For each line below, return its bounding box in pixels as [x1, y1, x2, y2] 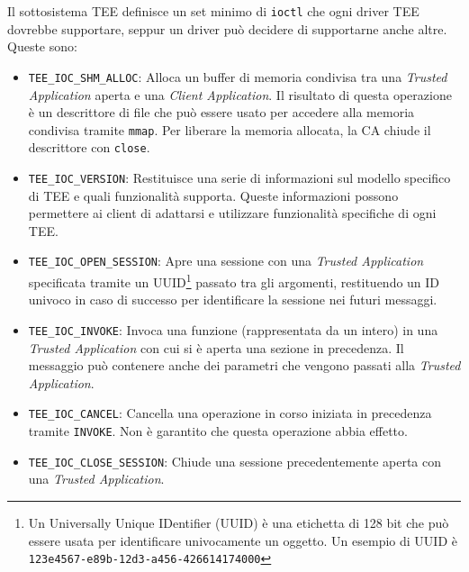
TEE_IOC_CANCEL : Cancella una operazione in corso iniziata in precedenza [28, 404, 432, 422]
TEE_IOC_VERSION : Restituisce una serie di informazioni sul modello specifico [28, 168, 451, 186]
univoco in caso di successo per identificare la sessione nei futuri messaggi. [28, 290, 437, 309]
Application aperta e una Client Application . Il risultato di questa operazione [28, 85, 452, 104]
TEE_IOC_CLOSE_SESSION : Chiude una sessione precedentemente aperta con [28, 451, 442, 470]
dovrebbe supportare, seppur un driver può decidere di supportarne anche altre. [7, 19, 447, 38]
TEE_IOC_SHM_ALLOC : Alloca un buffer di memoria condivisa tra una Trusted [28, 67, 447, 86]
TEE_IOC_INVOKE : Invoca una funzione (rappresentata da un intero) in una [28, 320, 438, 339]
